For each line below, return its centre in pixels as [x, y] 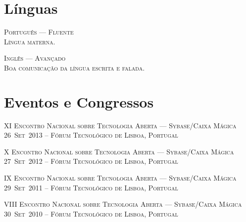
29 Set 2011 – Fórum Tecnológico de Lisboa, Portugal [91, 187]
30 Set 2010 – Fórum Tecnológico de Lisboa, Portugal [91, 213]
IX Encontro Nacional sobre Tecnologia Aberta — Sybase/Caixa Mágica [120, 178]
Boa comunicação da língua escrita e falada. [74, 67]
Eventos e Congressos [79, 101]
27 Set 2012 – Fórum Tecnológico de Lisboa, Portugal [91, 161]
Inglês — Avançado [35, 58]
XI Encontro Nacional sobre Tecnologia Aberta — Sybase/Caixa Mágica [120, 125]
